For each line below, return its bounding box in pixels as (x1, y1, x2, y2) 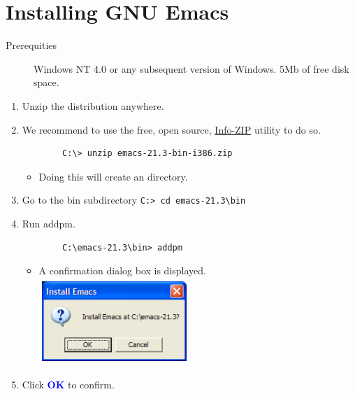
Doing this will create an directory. (38, 169, 188, 183)
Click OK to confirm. (22, 377, 115, 392)
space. (34, 75, 59, 90)
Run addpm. (22, 216, 75, 230)
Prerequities (6, 38, 57, 52)
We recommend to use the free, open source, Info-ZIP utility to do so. (22, 122, 321, 136)
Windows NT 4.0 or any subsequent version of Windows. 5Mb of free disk (34, 61, 349, 76)
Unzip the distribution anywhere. (22, 98, 164, 113)
